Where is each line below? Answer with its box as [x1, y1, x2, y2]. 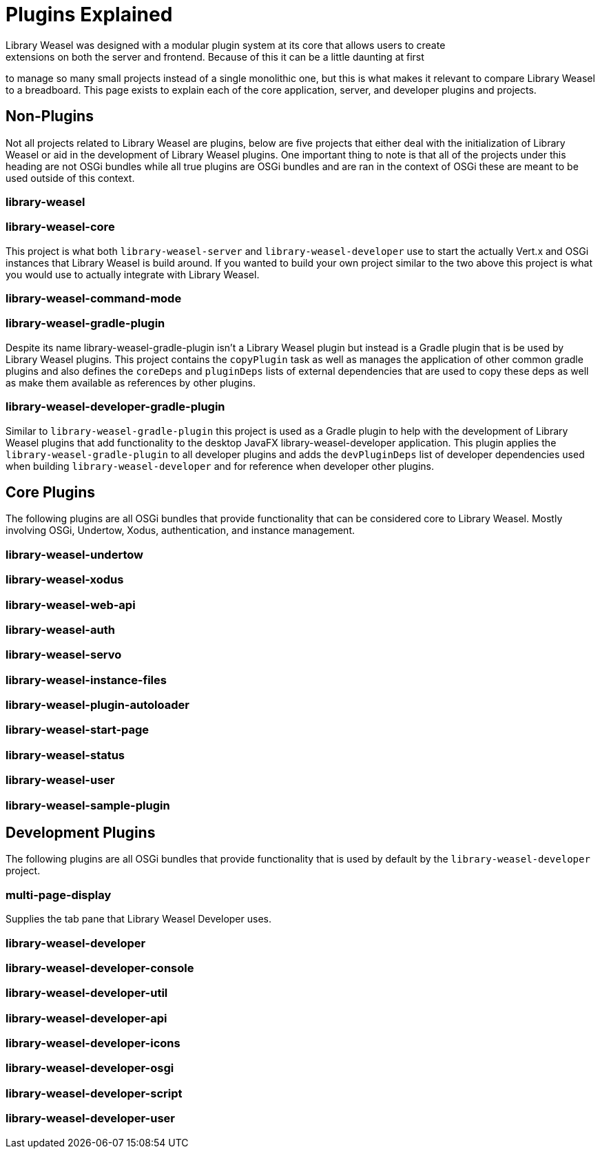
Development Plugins [6, 823, 156, 841]
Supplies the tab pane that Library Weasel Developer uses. [6, 913, 271, 925]
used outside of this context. [6, 172, 135, 184]
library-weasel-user [6, 773, 115, 787]
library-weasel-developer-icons [6, 1036, 180, 1051]
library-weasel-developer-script [6, 1086, 183, 1100]
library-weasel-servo [6, 648, 122, 662]
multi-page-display [6, 887, 112, 902]
